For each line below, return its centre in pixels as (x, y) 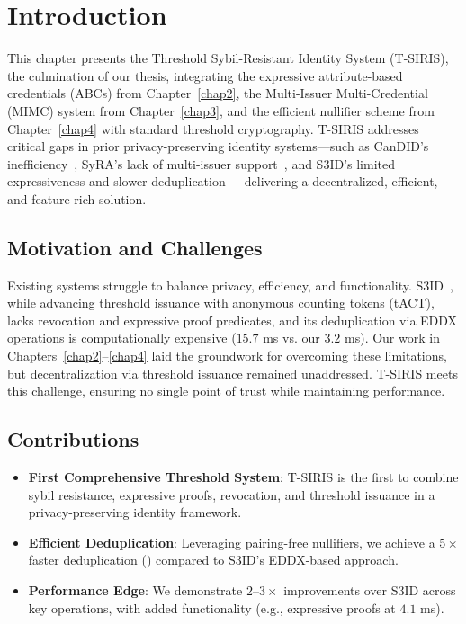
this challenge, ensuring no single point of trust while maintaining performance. (226, 391)
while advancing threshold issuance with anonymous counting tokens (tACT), (221, 303)
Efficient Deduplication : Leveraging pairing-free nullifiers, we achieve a (232, 542)
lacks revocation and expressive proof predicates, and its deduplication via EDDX (233, 320)
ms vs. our (291, 338)
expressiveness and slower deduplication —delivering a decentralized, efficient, (223, 181)
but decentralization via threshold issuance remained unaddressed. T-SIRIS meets (233, 373)
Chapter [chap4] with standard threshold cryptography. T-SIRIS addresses (213, 128)
